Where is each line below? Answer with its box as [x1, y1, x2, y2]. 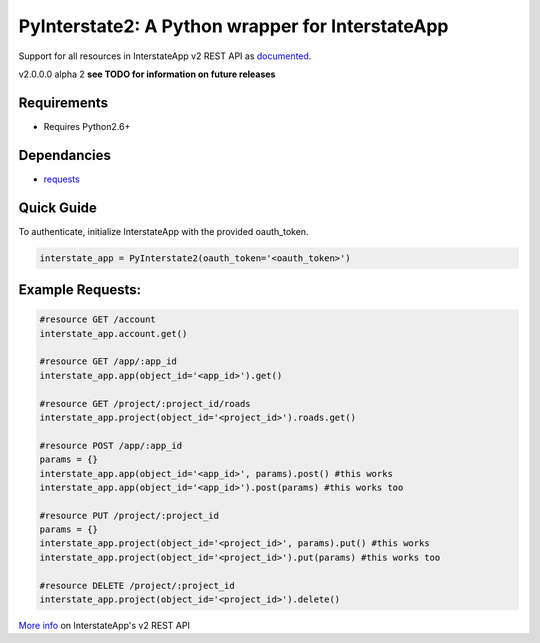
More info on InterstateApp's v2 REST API [18, 620, 190, 632]
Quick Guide [18, 199, 97, 216]
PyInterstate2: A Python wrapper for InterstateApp [18, 15, 449, 37]
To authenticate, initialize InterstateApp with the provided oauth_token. [18, 225, 309, 237]
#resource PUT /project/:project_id [39, 510, 220, 521]
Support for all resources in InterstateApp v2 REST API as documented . [18, 50, 312, 62]
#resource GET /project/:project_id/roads [39, 398, 251, 409]
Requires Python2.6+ [43, 120, 131, 132]
